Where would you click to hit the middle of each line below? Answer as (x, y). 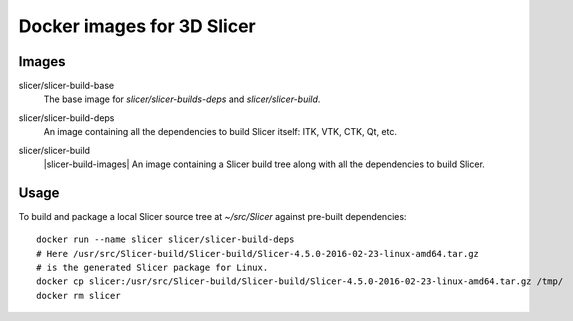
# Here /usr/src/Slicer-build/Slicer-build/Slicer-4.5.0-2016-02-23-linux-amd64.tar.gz (258, 253)
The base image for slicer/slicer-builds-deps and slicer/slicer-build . (182, 99)
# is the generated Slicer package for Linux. (152, 268)
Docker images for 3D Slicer (137, 26)
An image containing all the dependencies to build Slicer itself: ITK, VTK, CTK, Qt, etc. (220, 132)
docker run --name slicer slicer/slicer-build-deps (165, 239)
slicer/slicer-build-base (66, 86)
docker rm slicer (78, 295)
